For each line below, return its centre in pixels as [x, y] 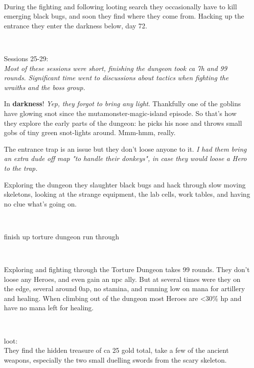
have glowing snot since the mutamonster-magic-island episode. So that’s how [120, 113]
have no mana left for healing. [49, 308]
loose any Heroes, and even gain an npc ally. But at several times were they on [122, 279]
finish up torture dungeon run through [62, 236]
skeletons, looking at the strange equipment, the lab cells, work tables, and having [127, 194]
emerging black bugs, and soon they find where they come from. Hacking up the [124, 16]
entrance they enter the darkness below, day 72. [76, 25]
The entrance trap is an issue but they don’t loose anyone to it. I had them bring [125, 149]
